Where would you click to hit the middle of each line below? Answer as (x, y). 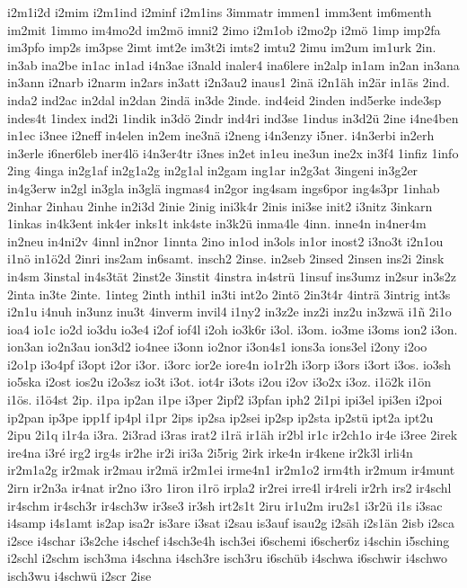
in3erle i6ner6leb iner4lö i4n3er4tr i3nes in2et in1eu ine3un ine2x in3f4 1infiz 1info (233, 152)
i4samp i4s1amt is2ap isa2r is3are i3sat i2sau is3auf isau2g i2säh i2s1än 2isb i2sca (231, 523)
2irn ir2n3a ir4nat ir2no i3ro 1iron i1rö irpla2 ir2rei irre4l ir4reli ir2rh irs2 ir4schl (229, 488)
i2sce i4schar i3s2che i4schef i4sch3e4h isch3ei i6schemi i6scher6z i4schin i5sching (229, 540)
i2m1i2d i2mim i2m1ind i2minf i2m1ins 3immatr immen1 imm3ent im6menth (220, 12)
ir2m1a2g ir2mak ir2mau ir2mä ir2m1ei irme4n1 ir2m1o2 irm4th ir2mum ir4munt (231, 470)
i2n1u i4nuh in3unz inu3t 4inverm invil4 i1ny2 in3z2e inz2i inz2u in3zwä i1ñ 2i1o (229, 312)
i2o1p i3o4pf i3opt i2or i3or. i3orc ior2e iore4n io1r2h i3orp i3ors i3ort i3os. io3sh (229, 364)
